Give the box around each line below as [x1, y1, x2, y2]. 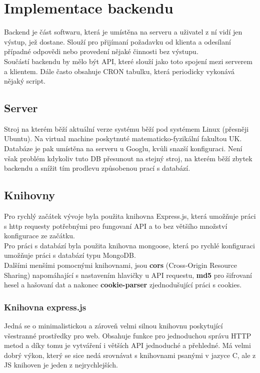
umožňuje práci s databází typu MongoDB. [4, 250, 136, 260]
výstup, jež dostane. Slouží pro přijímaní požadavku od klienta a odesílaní [4, 36, 231, 47]
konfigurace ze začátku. [4, 230, 75, 241]
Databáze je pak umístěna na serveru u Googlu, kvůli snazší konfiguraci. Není [4, 143, 242, 154]
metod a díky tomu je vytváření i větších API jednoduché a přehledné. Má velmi [4, 340, 251, 350]
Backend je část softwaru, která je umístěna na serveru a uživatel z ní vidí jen [4, 27, 242, 37]
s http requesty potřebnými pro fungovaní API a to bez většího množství [4, 220, 227, 231]
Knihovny [4, 187, 55, 203]
